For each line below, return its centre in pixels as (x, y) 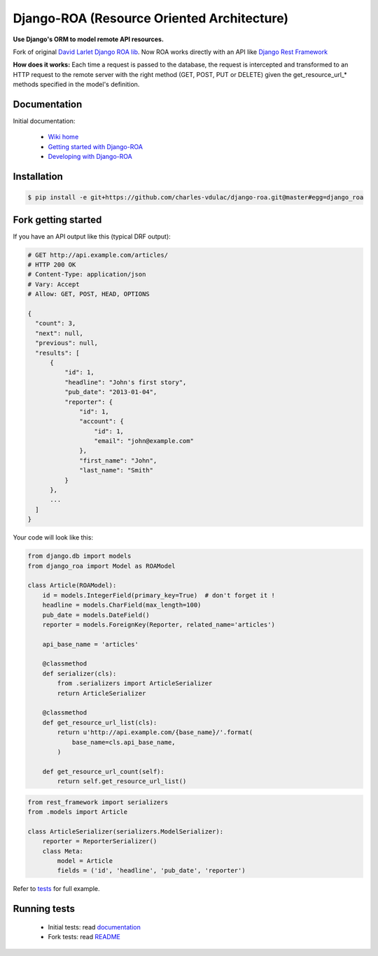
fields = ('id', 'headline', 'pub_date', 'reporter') (151, 871)
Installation (38, 176)
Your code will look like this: (53, 537)
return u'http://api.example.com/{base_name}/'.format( (155, 732)
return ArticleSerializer (101, 693)
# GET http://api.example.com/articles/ (98, 255)
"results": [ (57, 353)
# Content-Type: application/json (87, 274)
